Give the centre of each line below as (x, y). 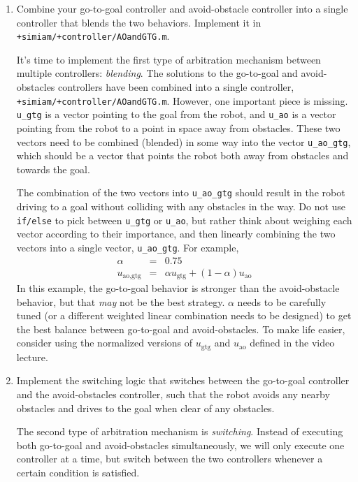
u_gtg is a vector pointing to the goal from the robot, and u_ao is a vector (176, 114)
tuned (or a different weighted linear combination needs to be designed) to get (184, 315)
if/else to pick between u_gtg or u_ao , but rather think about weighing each (184, 220)
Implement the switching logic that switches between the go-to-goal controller (183, 380)
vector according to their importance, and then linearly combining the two (176, 234)
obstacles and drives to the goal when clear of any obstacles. (145, 408)
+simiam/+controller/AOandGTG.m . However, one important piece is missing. (182, 100)
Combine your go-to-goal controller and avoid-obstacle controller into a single (182, 8)
